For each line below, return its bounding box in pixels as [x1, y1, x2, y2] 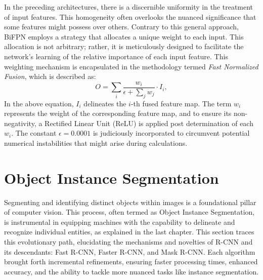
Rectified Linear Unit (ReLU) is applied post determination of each [45, 117, 253, 128]
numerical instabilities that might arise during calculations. [4, 137, 188, 148]
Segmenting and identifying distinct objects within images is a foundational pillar [4, 196, 256, 207]
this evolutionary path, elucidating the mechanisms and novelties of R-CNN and [4, 236, 253, 247]
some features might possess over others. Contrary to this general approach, [4, 21, 239, 32]
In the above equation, [4, 98, 74, 108]
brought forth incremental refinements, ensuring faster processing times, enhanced [4, 256, 258, 267]
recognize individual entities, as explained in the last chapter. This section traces [4, 226, 254, 237]
